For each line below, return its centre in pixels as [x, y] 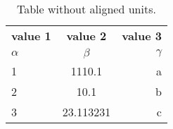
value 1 [31, 36]
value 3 [142, 36]
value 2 [86, 36]
